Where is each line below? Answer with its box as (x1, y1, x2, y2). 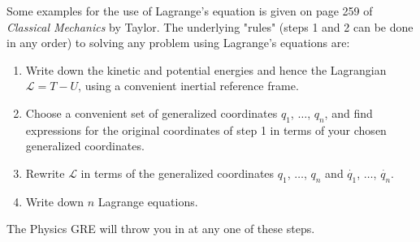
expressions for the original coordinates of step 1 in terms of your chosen (25, 121, 387, 138)
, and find (324, 104, 373, 121)
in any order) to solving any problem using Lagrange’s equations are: (6, 34, 350, 51)
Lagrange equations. (97, 192, 198, 210)
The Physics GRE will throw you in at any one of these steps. (6, 220, 315, 237)
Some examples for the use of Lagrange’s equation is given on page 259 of (6, 2, 373, 19)
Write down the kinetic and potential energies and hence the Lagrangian (25, 61, 387, 78)
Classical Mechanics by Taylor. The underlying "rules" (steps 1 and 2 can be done (6, 18, 414, 35)
